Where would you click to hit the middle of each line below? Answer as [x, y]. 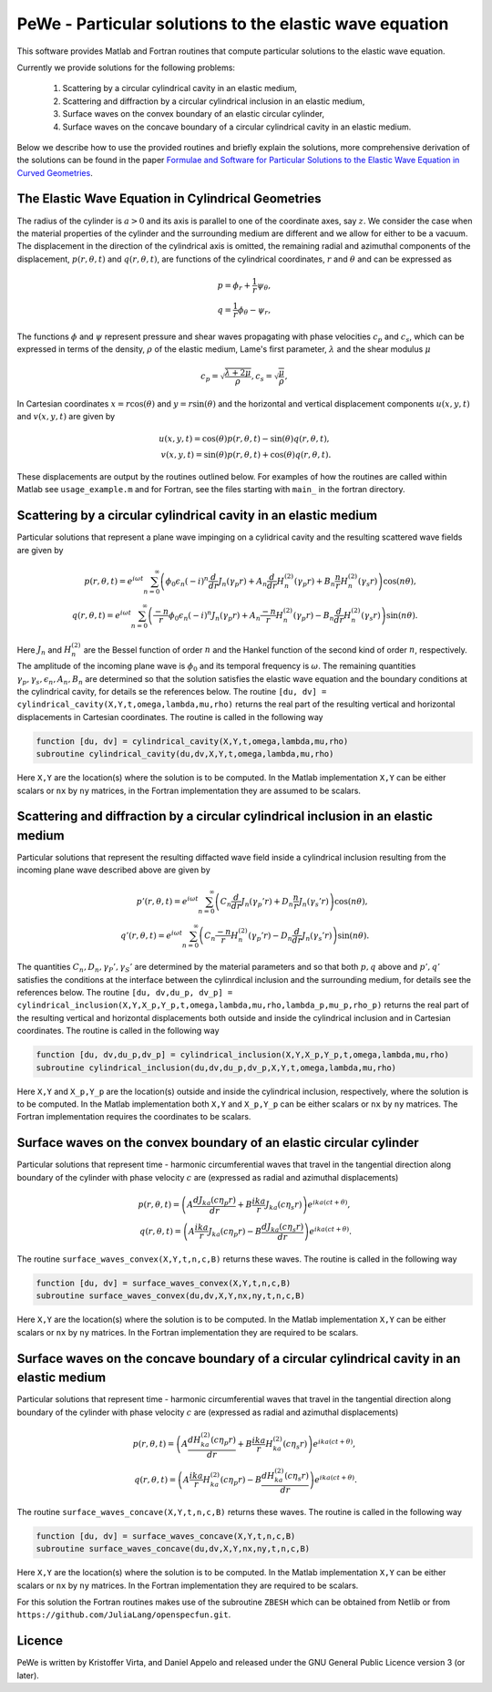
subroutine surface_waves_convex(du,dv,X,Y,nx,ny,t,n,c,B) [170, 1296]
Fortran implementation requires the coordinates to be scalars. [134, 1117]
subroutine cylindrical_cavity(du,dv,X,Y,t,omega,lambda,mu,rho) [185, 754]
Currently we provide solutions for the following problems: [126, 67]
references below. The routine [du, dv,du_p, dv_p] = [125, 992]
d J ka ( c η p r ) [215, 1201]
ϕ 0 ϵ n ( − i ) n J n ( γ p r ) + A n [215, 616]
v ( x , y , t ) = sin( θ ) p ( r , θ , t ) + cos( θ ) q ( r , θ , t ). [246, 455]
